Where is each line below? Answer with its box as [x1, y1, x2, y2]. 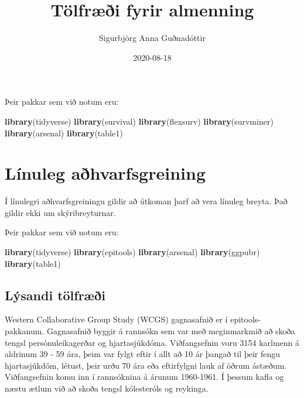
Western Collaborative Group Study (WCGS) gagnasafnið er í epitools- [5, 313, 261, 325]
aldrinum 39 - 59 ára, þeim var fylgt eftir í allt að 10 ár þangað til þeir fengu [5, 348, 281, 360]
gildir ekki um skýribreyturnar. [5, 206, 116, 218]
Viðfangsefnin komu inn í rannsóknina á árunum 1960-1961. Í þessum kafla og [5, 370, 284, 383]
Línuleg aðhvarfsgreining [5, 161, 206, 185]
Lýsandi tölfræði [5, 286, 105, 304]
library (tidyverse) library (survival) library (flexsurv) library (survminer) [5, 115, 274, 127]
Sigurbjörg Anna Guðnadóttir [99, 32, 206, 44]
